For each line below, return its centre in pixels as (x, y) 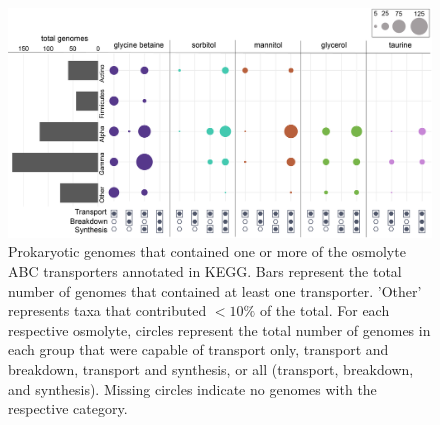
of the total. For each (324, 310)
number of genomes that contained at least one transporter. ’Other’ (215, 290)
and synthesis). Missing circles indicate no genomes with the (192, 388)
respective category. (68, 408)
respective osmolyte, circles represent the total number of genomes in (219, 329)
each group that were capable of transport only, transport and (198, 349)
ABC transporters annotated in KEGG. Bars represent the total (205, 270)
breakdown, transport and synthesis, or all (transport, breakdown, (211, 368)
